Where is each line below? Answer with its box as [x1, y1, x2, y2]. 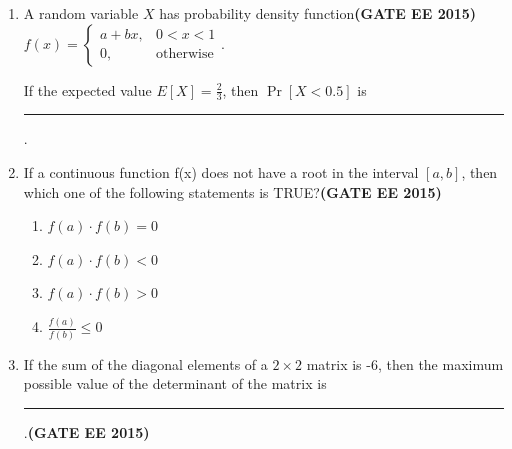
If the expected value [23, 79, 152, 100]
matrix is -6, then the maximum [306, 353, 504, 374]
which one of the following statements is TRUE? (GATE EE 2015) [23, 181, 442, 202]
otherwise [156, 47, 214, 62]
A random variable [23, 3, 139, 23]
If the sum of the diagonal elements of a [23, 353, 268, 374]
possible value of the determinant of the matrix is [23, 373, 327, 394]
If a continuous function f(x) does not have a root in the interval [23, 162, 419, 183]
